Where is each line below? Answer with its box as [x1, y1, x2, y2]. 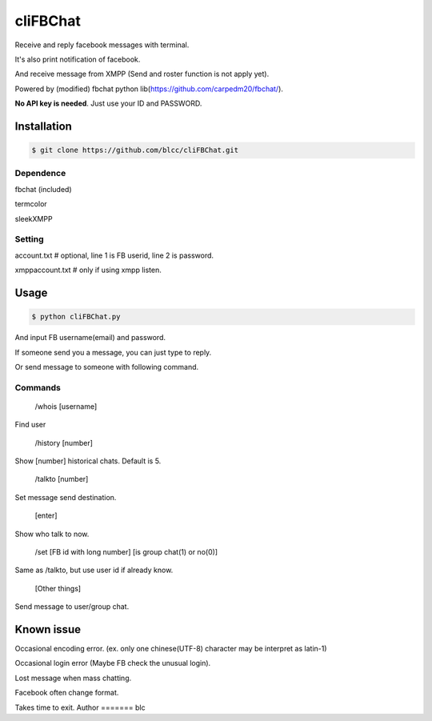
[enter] [34, 511, 58, 520]
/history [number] [34, 438, 94, 447]
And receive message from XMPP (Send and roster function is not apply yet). [14, 69, 270, 79]
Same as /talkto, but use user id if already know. [14, 565, 174, 575]
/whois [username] [34, 401, 98, 411]
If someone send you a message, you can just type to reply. [14, 347, 212, 357]
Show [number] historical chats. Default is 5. [14, 456, 162, 466]
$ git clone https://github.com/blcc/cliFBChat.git [31, 146, 239, 155]
